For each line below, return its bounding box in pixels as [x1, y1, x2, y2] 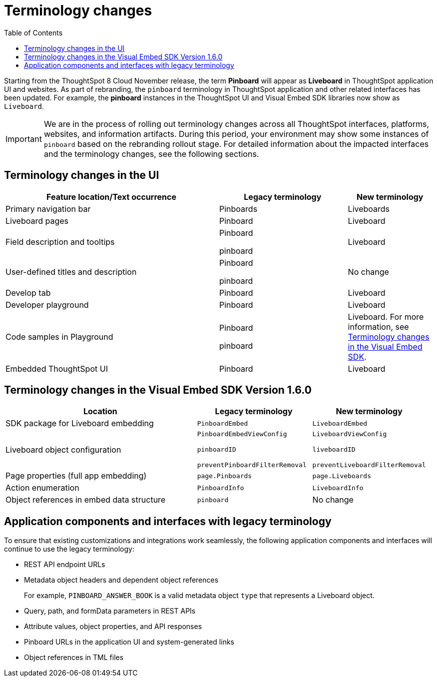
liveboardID [312, 446, 356, 454]
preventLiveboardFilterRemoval [312, 461, 426, 469]
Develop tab [5, 287, 51, 298]
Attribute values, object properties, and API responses [24, 622, 202, 631]
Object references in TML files [24, 653, 124, 662]
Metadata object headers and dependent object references [24, 576, 219, 585]
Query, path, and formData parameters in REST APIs [24, 607, 196, 616]
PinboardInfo [197, 484, 244, 492]
